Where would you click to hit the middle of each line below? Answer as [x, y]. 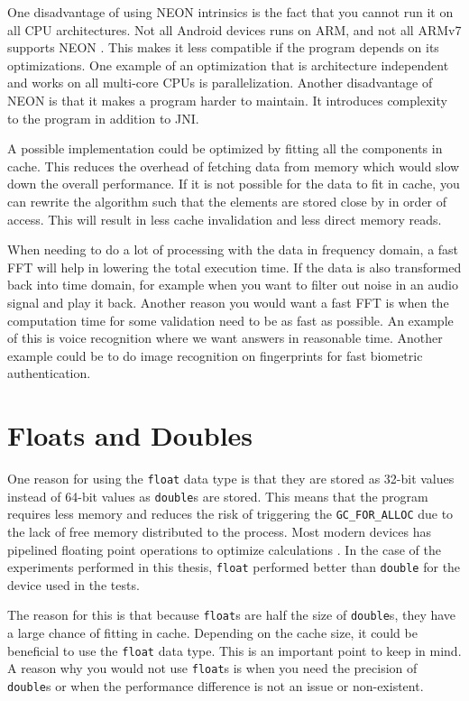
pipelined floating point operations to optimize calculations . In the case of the [224, 549]
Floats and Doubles [130, 435]
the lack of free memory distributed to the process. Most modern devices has [220, 531]
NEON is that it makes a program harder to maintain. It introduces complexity [227, 100]
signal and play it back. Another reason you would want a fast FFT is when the [228, 302]
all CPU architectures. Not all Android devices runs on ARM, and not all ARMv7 [234, 29]
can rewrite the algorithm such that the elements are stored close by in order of [227, 201]
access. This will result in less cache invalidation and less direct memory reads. [225, 219]
